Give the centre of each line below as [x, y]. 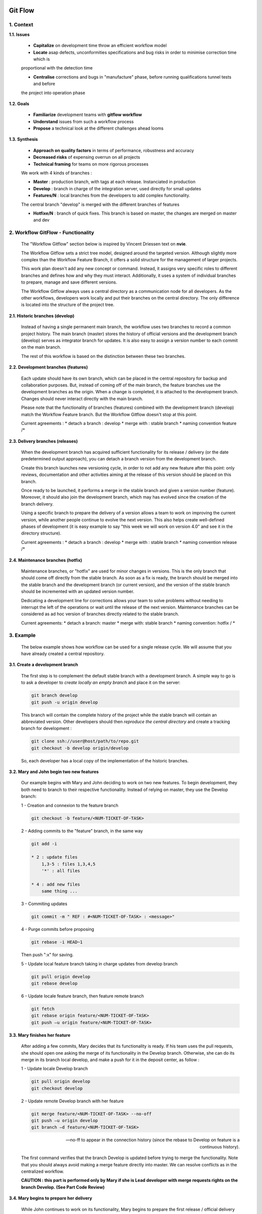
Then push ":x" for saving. [47, 955]
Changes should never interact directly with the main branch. [82, 399]
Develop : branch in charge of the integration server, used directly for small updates [117, 188]
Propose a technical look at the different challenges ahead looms [98, 128]
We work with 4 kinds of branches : [57, 173]
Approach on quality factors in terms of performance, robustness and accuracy [114, 150]
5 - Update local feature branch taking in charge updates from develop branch [99, 963]
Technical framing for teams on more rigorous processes [91, 164]
